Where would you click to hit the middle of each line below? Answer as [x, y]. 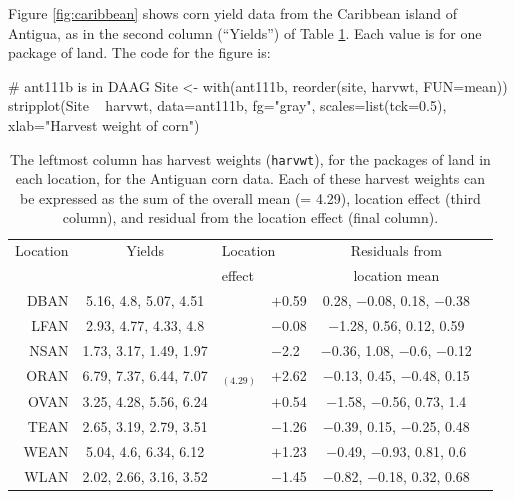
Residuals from [396, 250]
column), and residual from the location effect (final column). [250, 217]
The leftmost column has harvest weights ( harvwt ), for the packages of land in [250, 158]
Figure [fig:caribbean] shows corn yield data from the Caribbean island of [233, 13]
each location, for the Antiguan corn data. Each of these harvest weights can [250, 178]
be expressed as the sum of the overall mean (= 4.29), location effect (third [250, 197]
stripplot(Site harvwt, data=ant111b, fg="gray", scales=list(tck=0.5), [227, 105]
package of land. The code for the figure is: [139, 52]
